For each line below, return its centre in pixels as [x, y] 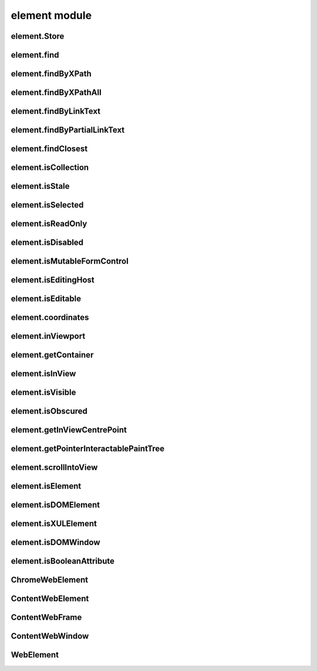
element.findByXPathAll [56, 93]
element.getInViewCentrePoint [69, 430]
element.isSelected [47, 205]
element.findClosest [49, 149]
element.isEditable [46, 299]
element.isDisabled [47, 243]
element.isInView [43, 374]
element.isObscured [49, 411]
